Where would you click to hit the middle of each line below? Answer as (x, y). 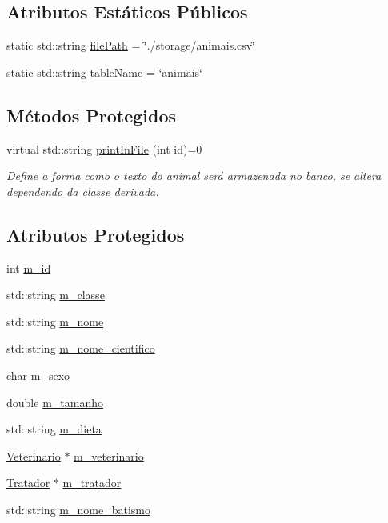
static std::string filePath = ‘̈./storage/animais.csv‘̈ (131, 45)
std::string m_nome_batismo (78, 509)
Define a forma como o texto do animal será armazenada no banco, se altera (194, 176)
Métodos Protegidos (91, 115)
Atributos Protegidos (96, 234)
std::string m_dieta (54, 429)
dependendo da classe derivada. (83, 191)
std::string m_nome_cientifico (81, 348)
